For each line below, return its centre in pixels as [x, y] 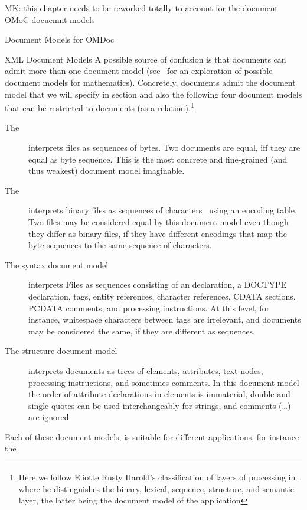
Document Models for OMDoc [60, 39]
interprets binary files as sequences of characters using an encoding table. [163, 210]
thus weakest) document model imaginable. [107, 170]
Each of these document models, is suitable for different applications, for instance [152, 436]
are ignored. [50, 417]
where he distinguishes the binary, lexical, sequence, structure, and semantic [156, 488]
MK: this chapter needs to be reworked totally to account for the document [141, 8]
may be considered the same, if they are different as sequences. [142, 331]
